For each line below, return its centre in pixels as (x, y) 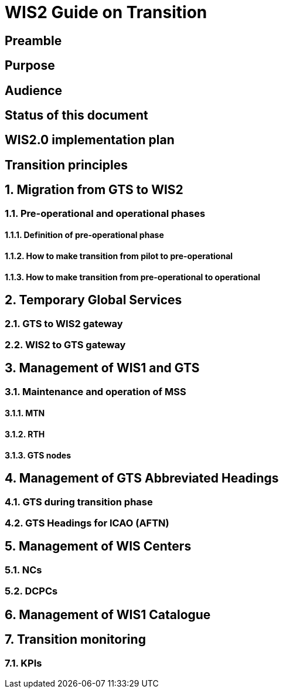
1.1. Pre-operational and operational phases (105, 213)
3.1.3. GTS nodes (38, 455)
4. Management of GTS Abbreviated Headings (142, 478)
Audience (34, 90)
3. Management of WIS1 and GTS (102, 368)
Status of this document (76, 116)
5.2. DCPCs (31, 591)
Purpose (30, 66)
